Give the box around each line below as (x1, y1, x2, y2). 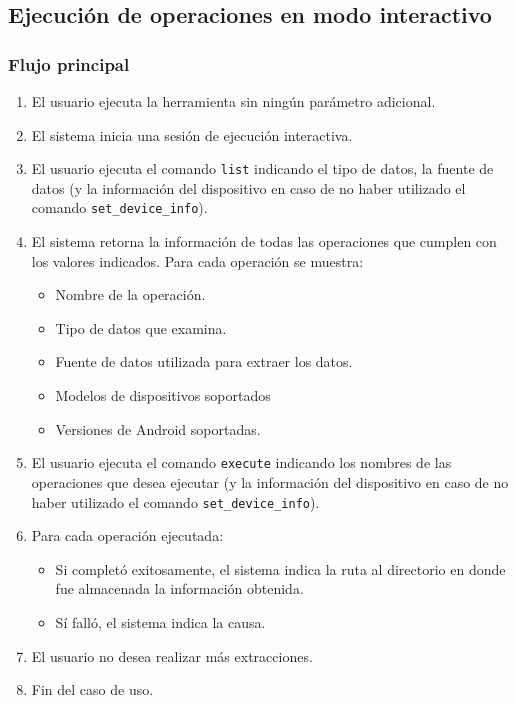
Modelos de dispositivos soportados (55, 385, 271, 406)
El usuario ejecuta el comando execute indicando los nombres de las (31, 452, 452, 473)
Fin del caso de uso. (31, 679, 154, 700)
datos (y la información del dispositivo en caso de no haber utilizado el (31, 177, 466, 198)
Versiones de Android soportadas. (55, 418, 261, 439)
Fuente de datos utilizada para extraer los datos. (55, 351, 353, 372)
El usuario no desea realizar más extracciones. (31, 645, 313, 666)
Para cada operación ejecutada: (31, 525, 224, 546)
